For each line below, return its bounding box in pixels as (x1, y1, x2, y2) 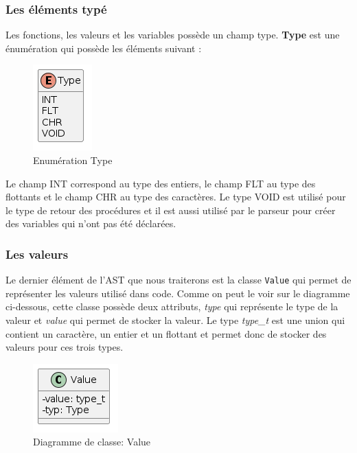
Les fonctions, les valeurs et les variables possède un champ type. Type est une (5, 27, 340, 42)
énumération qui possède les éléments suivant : (5, 40, 202, 55)
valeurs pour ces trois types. (5, 340, 124, 354)
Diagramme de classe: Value (33, 434, 151, 449)
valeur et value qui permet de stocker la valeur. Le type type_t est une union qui (5, 313, 345, 327)
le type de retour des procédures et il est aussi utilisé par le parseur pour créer (5, 202, 336, 217)
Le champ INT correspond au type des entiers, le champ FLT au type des (5, 176, 316, 190)
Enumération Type (33, 153, 113, 167)
